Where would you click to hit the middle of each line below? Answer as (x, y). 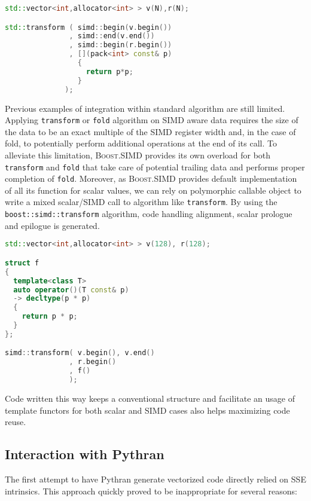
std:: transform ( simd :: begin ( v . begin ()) (89, 27)
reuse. (16, 422)
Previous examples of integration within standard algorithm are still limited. (145, 108)
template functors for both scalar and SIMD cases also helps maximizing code (147, 410)
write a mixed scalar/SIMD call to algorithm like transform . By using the (141, 202)
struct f (22, 263)
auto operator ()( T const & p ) (71, 290)
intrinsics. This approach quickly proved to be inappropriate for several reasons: (151, 491)
